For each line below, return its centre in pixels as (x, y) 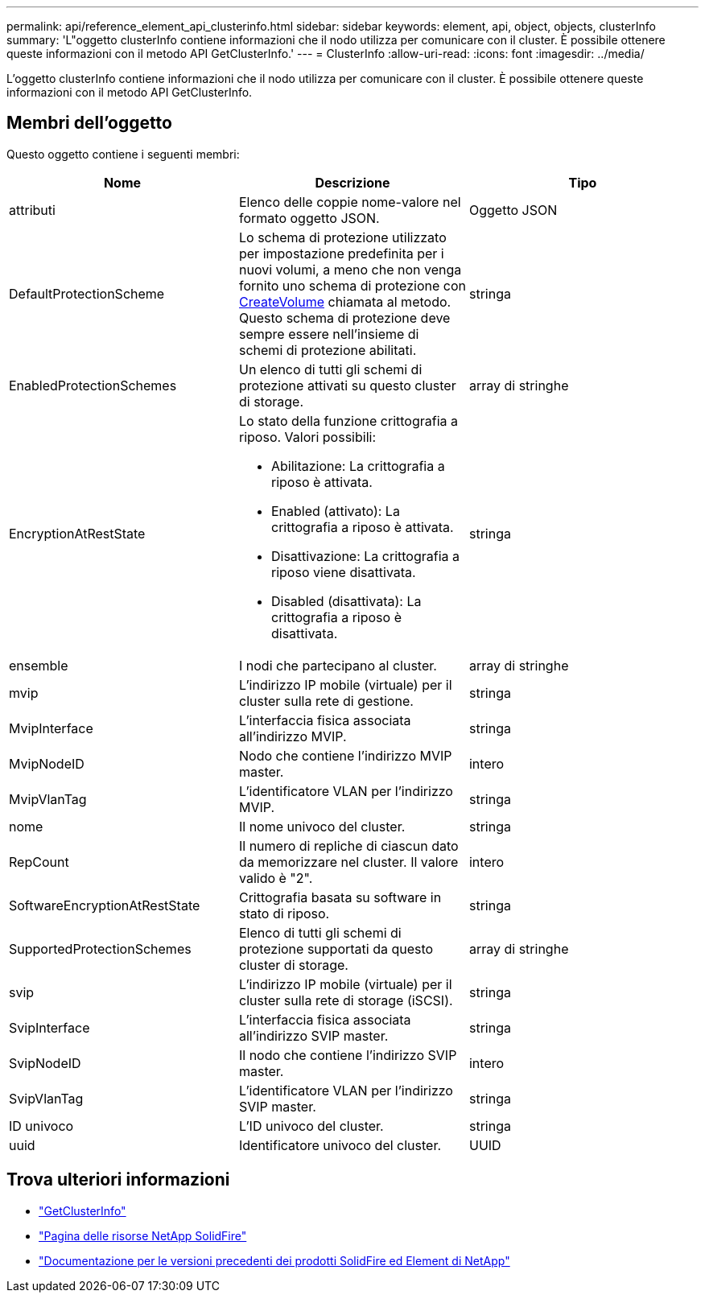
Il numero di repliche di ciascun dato (348, 845)
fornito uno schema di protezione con (352, 285)
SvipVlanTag (46, 1098)
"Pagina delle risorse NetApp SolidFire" (143, 1235)
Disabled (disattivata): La (346, 601)
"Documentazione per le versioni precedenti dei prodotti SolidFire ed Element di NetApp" (274, 1260)
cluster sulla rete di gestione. (326, 701)
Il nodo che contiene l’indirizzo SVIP (348, 1055)
